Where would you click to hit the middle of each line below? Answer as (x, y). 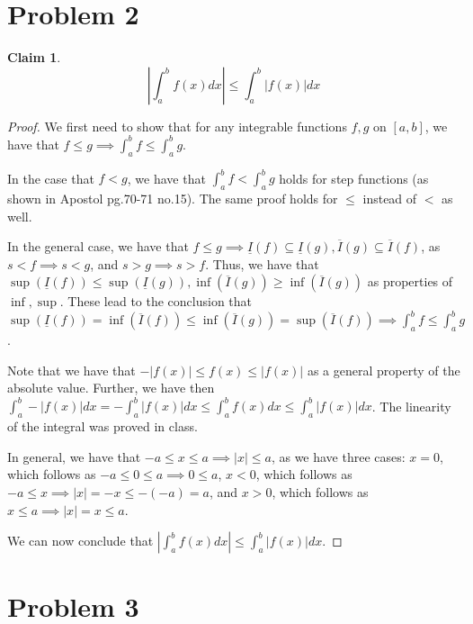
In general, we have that (74, 456)
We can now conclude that (80, 541)
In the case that (51, 178)
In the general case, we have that (98, 246)
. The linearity (411, 406)
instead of (390, 198)
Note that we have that (71, 370)
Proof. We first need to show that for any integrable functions (177, 126)
